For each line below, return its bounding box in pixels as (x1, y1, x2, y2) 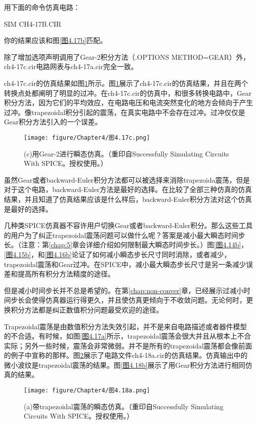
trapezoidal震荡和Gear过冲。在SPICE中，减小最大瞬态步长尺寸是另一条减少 (4, 259, 246, 269)
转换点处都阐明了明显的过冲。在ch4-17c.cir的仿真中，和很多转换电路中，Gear (4, 87, 252, 98)
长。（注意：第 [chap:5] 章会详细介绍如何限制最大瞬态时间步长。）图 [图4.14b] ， (4, 239, 248, 250)
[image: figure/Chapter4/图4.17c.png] (24, 134, 150, 141)
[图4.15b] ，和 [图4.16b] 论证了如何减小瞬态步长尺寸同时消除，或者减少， (4, 249, 231, 259)
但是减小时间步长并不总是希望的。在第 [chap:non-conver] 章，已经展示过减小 (4, 285, 244, 295)
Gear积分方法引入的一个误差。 (4, 116, 102, 127)
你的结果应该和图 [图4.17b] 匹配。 (4, 35, 107, 45)
